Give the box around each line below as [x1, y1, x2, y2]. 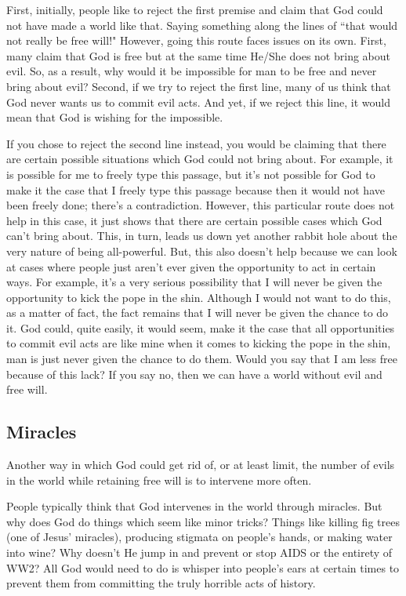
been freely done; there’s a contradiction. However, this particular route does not [6, 197, 395, 213]
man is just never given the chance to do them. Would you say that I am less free [6, 351, 397, 367]
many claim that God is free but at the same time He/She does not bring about [6, 47, 390, 64]
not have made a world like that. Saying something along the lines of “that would [6, 16, 398, 33]
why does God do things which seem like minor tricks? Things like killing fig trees [6, 513, 400, 529]
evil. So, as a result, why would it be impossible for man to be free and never [6, 63, 377, 79]
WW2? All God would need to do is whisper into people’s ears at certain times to [6, 559, 400, 576]
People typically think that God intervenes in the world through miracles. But [6, 498, 382, 514]
